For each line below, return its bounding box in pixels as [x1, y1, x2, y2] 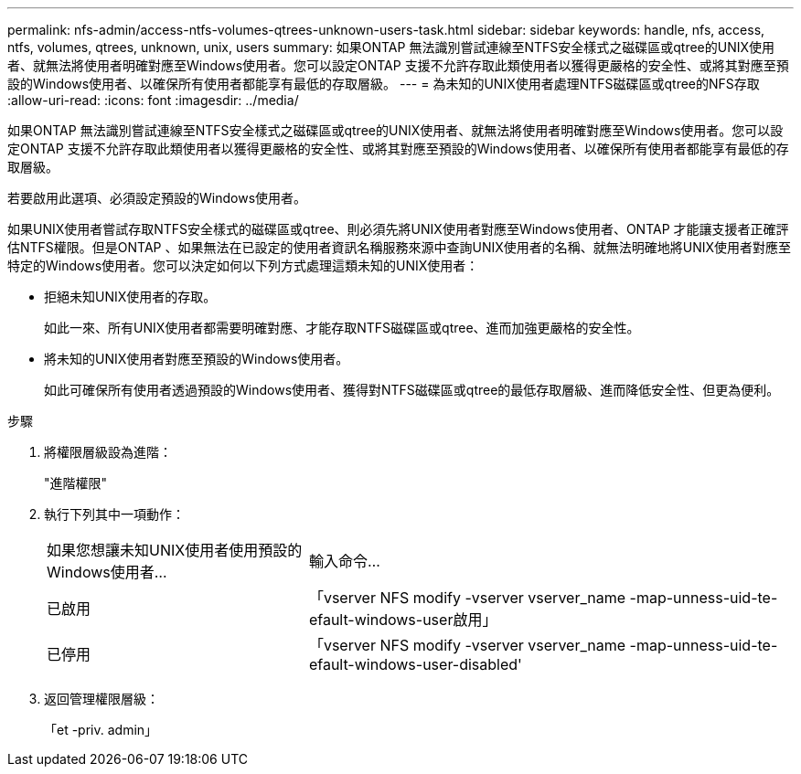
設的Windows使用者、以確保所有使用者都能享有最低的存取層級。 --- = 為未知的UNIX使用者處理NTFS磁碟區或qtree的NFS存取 [7, 76, 760, 91]
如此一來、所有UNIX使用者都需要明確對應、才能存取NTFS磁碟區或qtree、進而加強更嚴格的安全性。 [44, 320, 640, 335]
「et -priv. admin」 [44, 722, 158, 737]
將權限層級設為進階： [44, 444, 172, 460]
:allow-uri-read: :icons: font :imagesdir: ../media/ [7, 92, 299, 108]
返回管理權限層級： [44, 691, 159, 706]
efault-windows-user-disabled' [308, 655, 522, 673]
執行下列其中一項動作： [44, 506, 185, 522]
